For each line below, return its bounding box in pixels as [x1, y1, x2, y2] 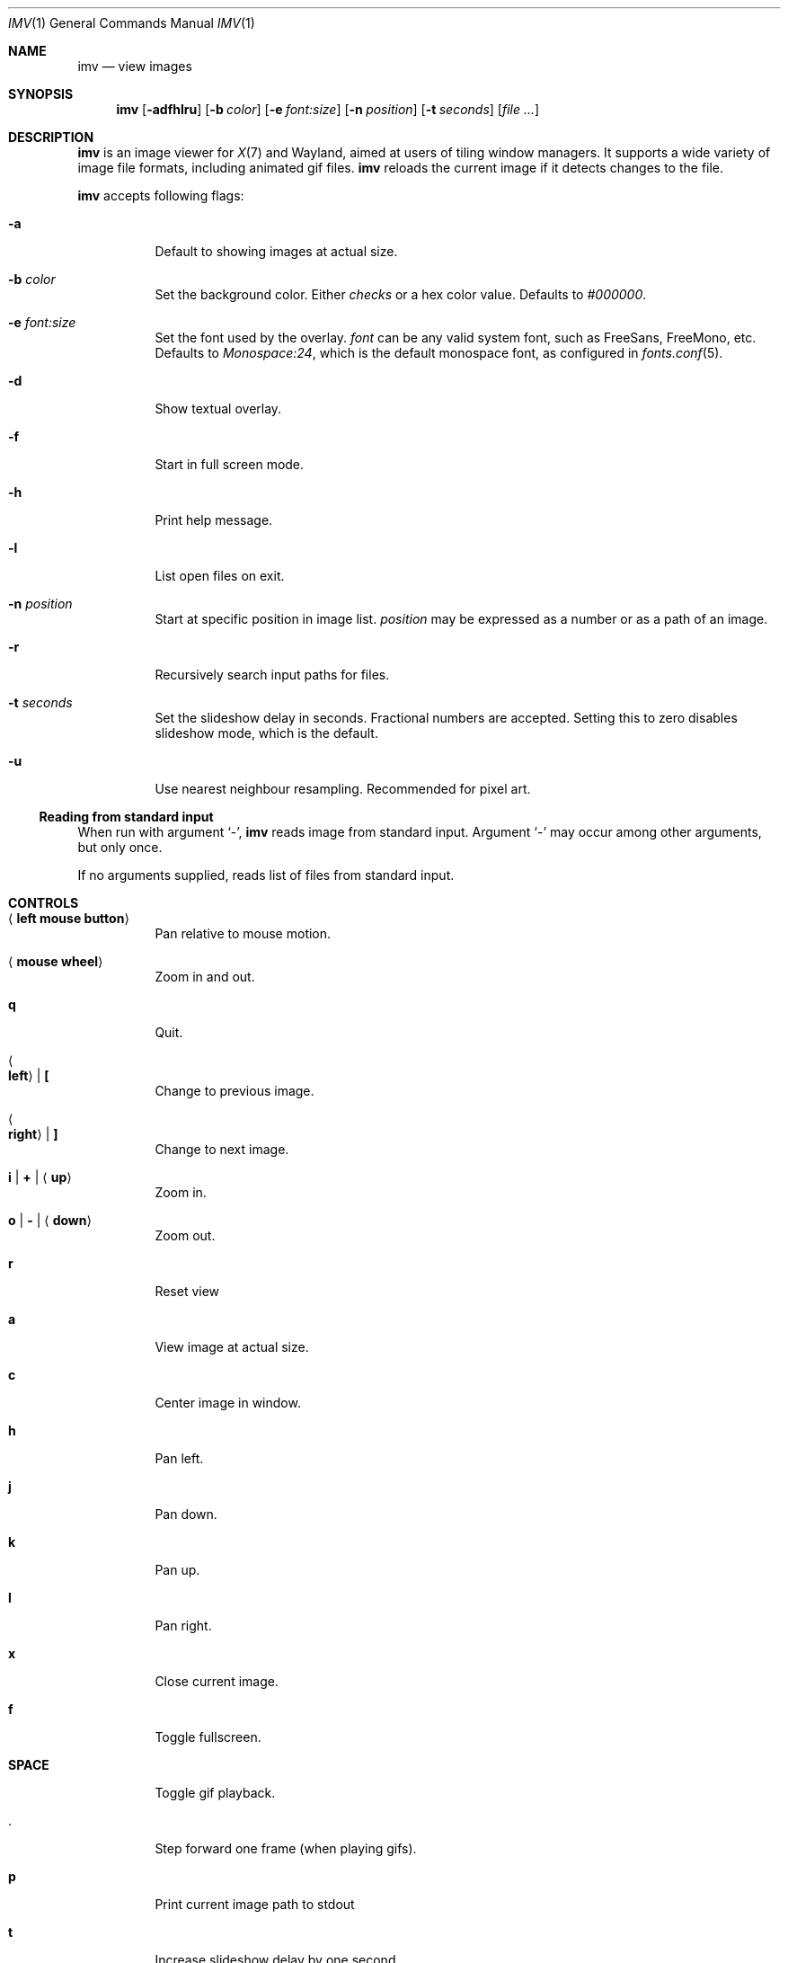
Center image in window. [155, 1395, 301, 1410]
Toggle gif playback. [155, 1785, 276, 1800]
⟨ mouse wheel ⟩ [8, 954, 103, 969]
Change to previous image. [155, 1083, 314, 1098]
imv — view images [77, 58, 192, 74]
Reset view [155, 1283, 220, 1299]
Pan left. [155, 1451, 204, 1466]
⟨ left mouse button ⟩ [8, 910, 129, 926]
